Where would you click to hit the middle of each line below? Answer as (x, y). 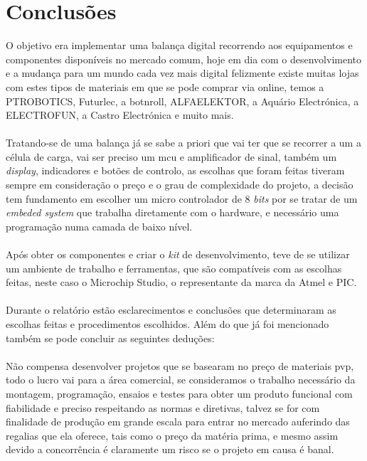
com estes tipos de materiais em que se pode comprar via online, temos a (165, 86)
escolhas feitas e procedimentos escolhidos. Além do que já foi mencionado (167, 324)
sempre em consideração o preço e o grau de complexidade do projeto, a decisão (180, 185)
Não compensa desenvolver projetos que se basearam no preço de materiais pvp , (180, 365)
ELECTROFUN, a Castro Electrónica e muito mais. (120, 115)
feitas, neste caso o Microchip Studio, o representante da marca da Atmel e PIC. (181, 282)
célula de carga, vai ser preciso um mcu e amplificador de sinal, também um (171, 156)
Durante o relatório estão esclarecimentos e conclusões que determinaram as (171, 310)
